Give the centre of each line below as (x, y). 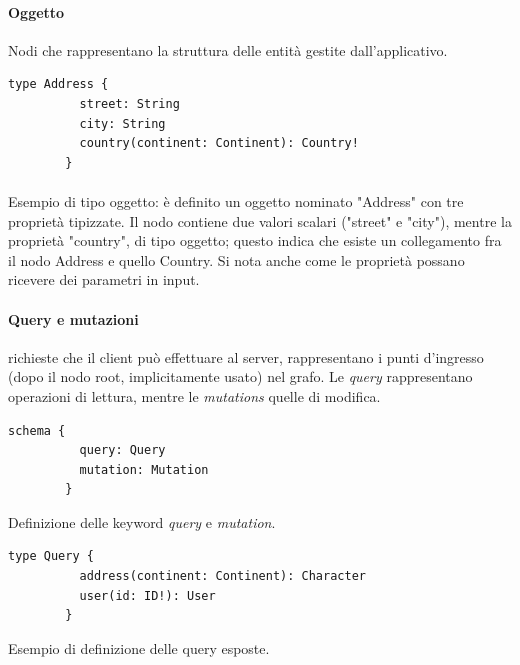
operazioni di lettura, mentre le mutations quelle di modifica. (194, 395)
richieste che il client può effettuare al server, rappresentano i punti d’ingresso (246, 356)
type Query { (51, 556)
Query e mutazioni (73, 318)
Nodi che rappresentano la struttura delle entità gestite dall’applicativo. (228, 49)
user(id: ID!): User (147, 595)
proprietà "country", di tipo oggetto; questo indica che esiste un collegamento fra (255, 240)
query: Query (122, 450)
